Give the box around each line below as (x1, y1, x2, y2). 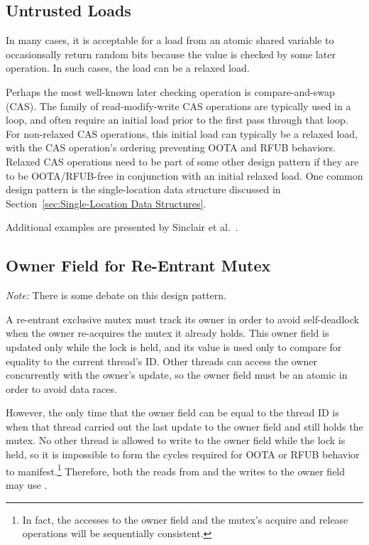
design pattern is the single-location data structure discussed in (6, 182, 281, 197)
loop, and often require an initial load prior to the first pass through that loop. (6, 112, 348, 127)
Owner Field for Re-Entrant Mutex (6, 254, 271, 276)
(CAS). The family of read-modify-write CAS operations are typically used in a (6, 98, 351, 113)
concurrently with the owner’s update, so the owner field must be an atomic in (6, 367, 348, 382)
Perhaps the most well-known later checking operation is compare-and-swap (6, 84, 335, 99)
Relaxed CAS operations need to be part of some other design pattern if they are (6, 153, 359, 168)
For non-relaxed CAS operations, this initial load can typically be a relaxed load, (6, 126, 358, 141)
